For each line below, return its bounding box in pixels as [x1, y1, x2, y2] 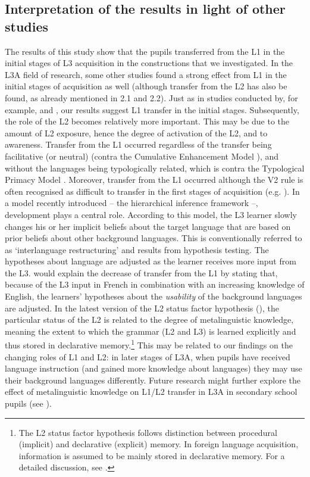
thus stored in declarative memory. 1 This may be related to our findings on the [5, 337, 293, 351]
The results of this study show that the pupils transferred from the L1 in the [5, 45, 285, 57]
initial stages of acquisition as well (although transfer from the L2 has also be [5, 80, 287, 92]
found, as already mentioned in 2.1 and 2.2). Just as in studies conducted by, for [5, 91, 298, 104]
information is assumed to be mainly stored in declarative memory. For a [18, 449, 285, 462]
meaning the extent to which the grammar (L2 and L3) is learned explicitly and [5, 325, 296, 337]
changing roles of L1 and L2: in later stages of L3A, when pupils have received [5, 350, 290, 363]
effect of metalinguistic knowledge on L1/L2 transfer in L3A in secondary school [5, 385, 298, 398]
